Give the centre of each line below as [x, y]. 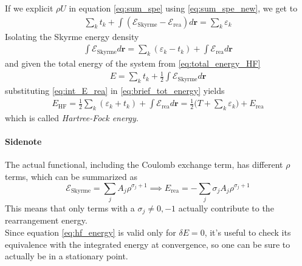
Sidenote [23, 141]
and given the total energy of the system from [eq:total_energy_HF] [133, 63]
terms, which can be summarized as [71, 176]
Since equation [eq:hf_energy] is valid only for [91, 232]
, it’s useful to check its [248, 232]
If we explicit [29, 8]
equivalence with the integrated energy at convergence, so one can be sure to [148, 244]
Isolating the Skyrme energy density [72, 36]
